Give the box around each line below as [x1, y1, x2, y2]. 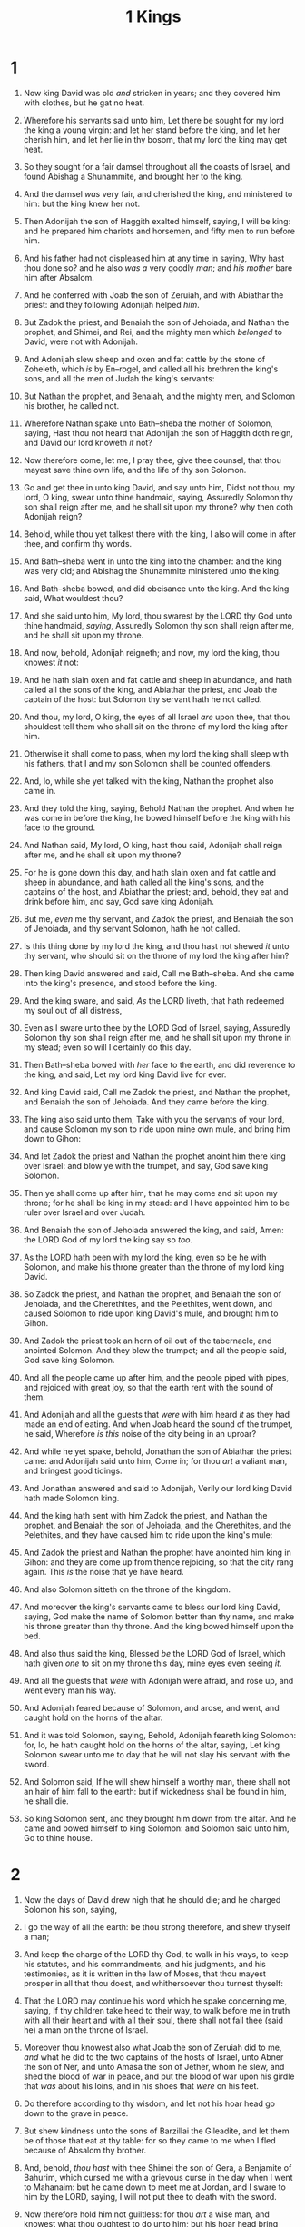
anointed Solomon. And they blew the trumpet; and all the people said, [23, 1344, 287, 1355]
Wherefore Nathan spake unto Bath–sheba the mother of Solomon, [23, 418, 273, 429]
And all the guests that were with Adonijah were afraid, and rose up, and [23, 1675, 294, 1686]
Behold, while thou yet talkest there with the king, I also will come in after [23, 529, 297, 539]
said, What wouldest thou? [23, 592, 123, 603]
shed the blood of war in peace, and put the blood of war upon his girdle [23, 2071, 295, 2082]
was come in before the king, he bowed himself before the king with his [23, 812, 291, 823]
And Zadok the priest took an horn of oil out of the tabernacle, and [23, 1335, 272, 1346]
